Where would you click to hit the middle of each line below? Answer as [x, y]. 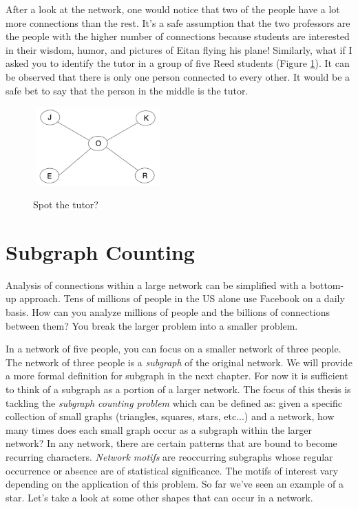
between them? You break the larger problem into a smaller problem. [152, 325]
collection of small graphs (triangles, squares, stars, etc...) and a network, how [170, 416]
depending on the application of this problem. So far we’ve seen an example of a [175, 484]
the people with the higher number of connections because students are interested [178, 36]
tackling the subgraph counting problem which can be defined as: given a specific [174, 402]
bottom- [327, 285]
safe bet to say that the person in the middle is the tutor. [127, 90]
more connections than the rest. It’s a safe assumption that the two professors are [178, 22]
